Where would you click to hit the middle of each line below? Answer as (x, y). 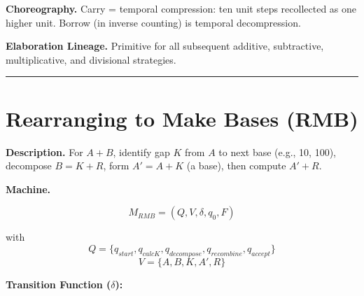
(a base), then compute (236, 165)
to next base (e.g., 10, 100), (278, 151)
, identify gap (141, 151)
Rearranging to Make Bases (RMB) (182, 118)
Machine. (28, 189)
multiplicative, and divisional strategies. (91, 59)
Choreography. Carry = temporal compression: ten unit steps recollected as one (181, 8)
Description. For (44, 151)
